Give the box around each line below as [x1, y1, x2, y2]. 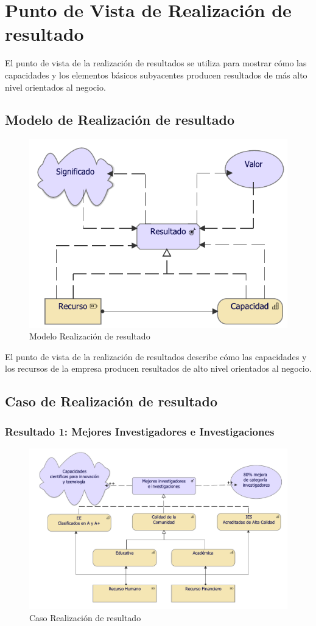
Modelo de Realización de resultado [5, 110, 235, 129]
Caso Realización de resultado [29, 611, 141, 624]
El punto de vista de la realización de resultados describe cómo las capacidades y [5, 350, 307, 363]
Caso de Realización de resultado [5, 392, 217, 411]
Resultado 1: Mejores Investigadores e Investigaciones [5, 423, 275, 439]
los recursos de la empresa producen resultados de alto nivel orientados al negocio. [5, 362, 312, 375]
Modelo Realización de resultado [29, 330, 150, 343]
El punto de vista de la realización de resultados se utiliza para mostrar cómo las [5, 57, 307, 69]
